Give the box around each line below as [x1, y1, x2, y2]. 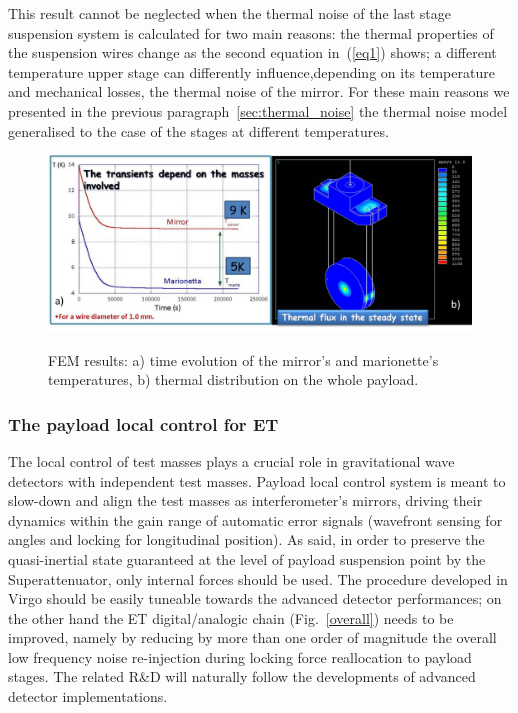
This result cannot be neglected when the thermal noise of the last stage [8, 3, 451, 23]
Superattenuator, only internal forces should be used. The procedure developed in [8, 568, 508, 589]
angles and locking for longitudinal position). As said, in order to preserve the [8, 529, 485, 550]
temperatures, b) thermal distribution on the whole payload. [48, 369, 419, 390]
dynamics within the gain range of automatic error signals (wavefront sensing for [8, 509, 503, 530]
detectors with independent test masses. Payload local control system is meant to [8, 470, 506, 491]
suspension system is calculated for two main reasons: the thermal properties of [8, 22, 494, 43]
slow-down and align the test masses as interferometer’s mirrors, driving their [8, 490, 483, 511]
